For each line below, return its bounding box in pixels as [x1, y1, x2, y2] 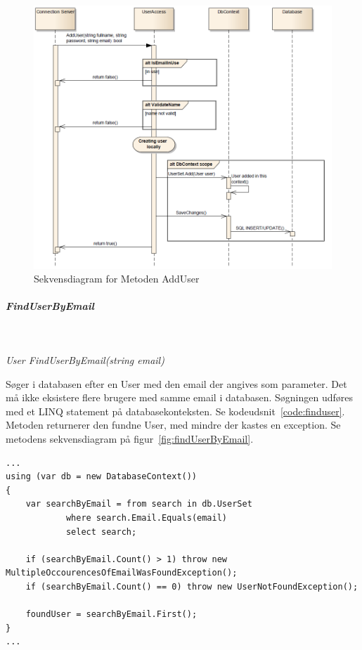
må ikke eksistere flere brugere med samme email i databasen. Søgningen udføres [6, 390, 354, 405]
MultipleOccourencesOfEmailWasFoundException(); [6, 568, 238, 578]
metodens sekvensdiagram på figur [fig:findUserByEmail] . [6, 431, 254, 446]
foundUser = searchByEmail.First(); [25, 609, 198, 620]
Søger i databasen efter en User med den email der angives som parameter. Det [6, 376, 347, 391]
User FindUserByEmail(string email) [6, 352, 164, 367]
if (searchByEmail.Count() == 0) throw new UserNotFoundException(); [25, 581, 358, 592]
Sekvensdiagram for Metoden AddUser [34, 271, 200, 286]
